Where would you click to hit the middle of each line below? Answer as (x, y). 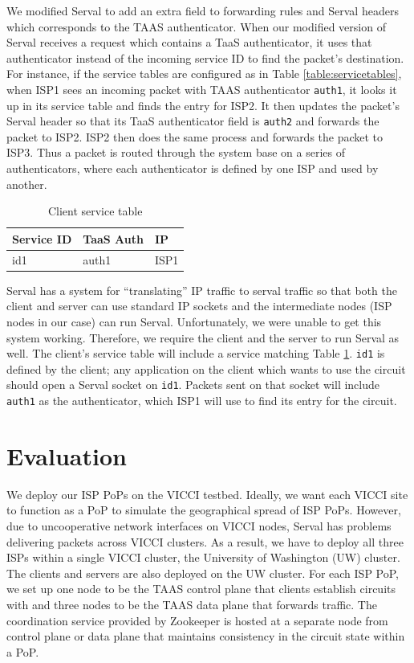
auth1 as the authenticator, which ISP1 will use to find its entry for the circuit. (202, 401)
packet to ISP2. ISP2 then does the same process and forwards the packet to (195, 136)
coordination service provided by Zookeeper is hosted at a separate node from (197, 620)
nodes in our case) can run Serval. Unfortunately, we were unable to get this (194, 321)
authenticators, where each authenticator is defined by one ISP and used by (193, 168)
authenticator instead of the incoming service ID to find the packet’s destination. (205, 57)
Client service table (95, 211)
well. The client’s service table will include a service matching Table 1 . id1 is (196, 353)
